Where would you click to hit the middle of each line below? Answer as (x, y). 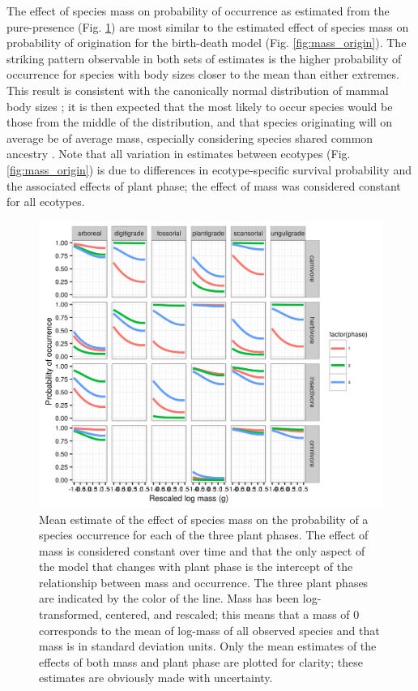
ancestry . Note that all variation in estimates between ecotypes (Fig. (179, 154)
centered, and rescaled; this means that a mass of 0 (232, 614)
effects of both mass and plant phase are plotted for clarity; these (201, 661)
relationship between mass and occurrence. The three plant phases (204, 582)
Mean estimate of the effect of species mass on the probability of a (204, 519)
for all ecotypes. (46, 202)
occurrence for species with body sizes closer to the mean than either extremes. (203, 74)
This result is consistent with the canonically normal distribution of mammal (198, 90)
